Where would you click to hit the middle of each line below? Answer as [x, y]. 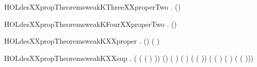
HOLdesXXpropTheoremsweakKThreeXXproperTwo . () [92, 7]
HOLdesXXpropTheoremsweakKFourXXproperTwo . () [91, 24]
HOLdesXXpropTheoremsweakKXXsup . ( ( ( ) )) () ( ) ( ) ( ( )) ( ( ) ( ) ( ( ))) [129, 58]
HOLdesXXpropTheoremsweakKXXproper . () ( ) [82, 41]
